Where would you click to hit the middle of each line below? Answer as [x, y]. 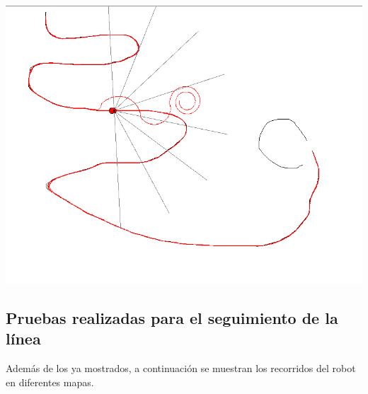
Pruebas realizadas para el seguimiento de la [172, 317]
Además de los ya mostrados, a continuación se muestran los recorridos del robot [181, 368]
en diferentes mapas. [50, 382]
